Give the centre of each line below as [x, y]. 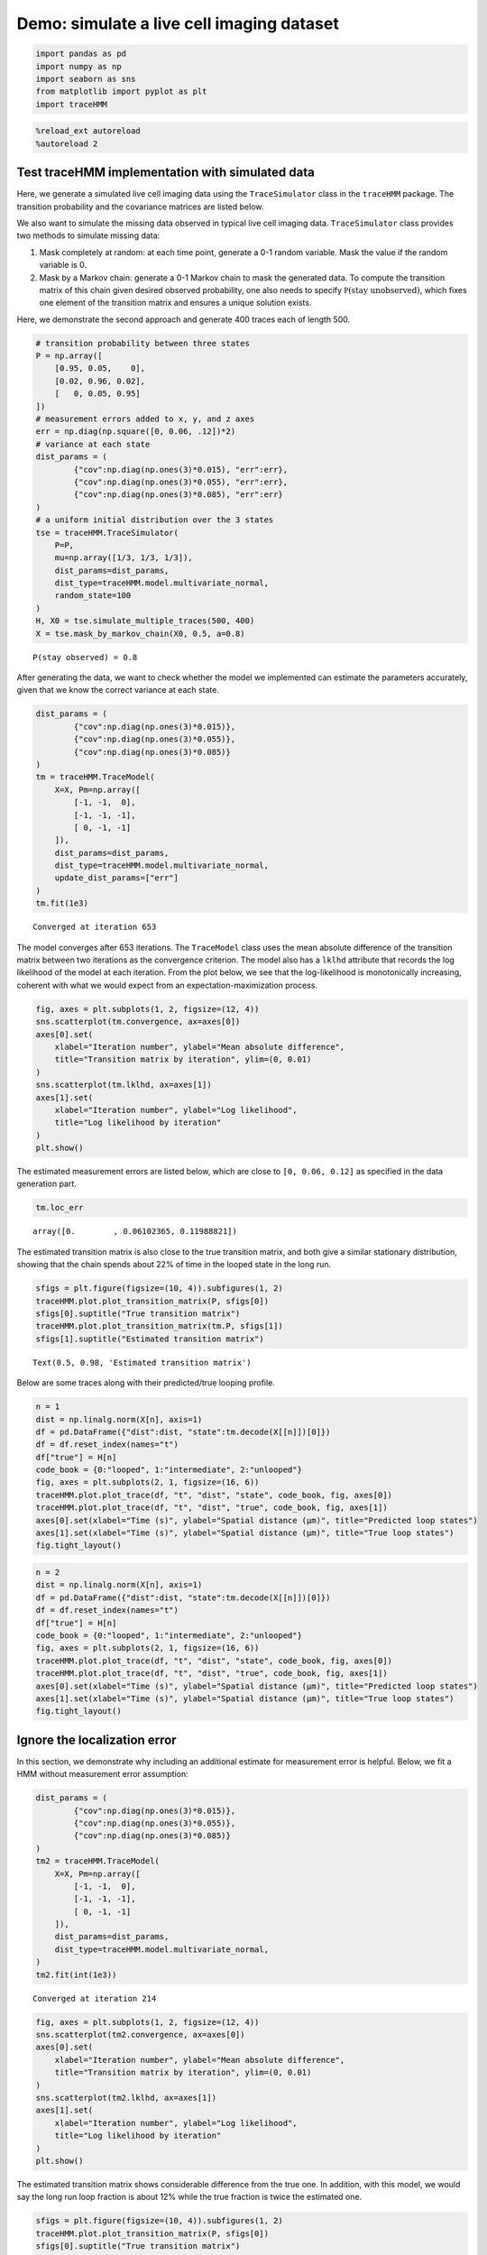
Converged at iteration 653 [95, 927]
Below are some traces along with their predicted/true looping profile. [146, 1383]
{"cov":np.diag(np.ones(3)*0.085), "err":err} [178, 495]
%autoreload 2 [67, 143]
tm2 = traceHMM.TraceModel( [97, 1861]
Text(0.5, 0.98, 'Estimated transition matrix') [142, 1362]
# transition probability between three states [142, 343]
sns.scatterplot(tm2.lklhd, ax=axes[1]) [126, 2098]
